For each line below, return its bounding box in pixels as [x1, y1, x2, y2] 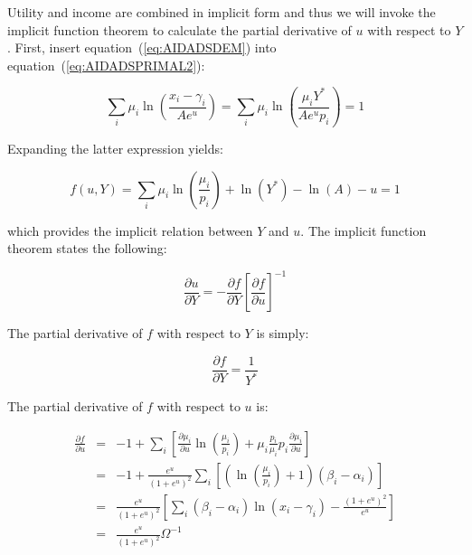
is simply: [256, 324, 309, 343]
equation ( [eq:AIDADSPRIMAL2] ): [7, 55, 205, 74]
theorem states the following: [7, 239, 167, 258]
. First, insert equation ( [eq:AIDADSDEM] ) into [7, 38, 277, 57]
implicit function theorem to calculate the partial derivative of [7, 20, 352, 39]
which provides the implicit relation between [7, 221, 253, 240]
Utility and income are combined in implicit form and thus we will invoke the [7, 3, 436, 21]
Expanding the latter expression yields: [7, 138, 223, 157]
